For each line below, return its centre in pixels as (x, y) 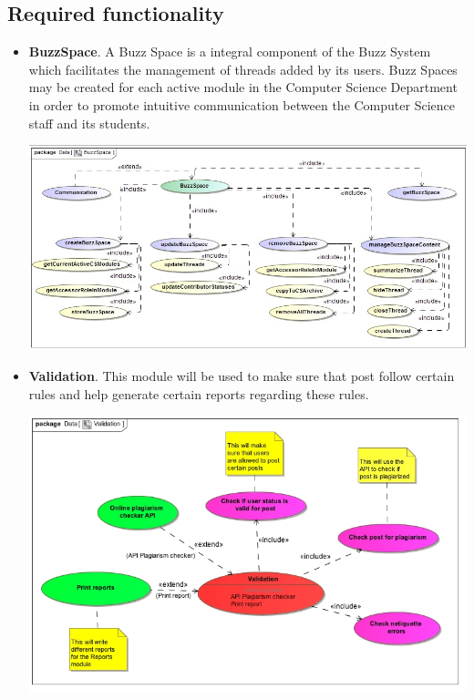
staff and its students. (89, 123)
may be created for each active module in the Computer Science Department (243, 87)
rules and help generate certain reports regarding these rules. (199, 393)
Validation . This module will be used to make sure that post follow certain (242, 375)
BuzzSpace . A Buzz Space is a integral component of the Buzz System (230, 51)
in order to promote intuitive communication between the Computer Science (242, 104)
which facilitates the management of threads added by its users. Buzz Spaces (243, 69)
